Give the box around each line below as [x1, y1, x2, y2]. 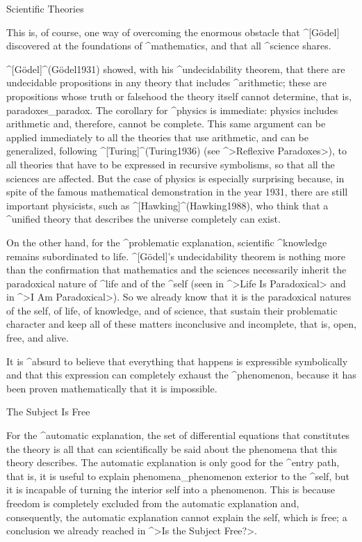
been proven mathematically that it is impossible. [6, 381, 217, 395]
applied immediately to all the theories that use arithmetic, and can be [6, 129, 309, 144]
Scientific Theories [6, 1, 84, 15]
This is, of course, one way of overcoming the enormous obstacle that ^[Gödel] [6, 24, 340, 39]
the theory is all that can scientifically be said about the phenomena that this [6, 441, 337, 456]
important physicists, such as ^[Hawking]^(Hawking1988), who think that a [6, 198, 329, 212]
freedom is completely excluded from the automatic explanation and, [6, 496, 299, 510]
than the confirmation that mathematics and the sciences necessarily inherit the [6, 262, 347, 277]
